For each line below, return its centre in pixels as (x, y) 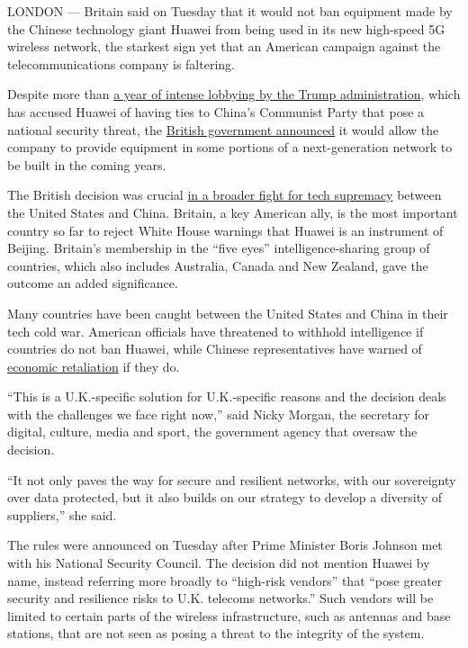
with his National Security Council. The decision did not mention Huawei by (219, 563)
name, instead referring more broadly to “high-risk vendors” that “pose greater (225, 580)
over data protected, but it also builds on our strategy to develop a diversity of (225, 497)
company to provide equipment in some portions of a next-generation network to (230, 147)
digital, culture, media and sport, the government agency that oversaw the (212, 432)
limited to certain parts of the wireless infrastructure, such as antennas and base (229, 615)
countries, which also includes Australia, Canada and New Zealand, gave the (218, 265)
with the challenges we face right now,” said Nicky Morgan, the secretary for (218, 414)
